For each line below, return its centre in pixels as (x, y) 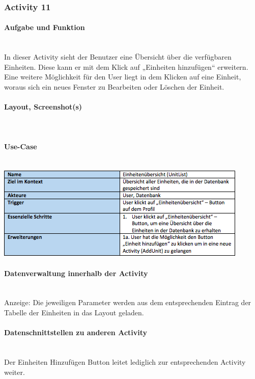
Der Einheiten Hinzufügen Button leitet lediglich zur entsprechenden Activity (125, 361)
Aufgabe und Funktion (45, 27)
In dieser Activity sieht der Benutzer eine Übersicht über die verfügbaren (118, 57)
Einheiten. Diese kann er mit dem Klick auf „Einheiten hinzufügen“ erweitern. (126, 66)
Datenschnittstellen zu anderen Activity (76, 332)
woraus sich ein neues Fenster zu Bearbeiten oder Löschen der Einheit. (114, 87)
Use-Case (21, 146)
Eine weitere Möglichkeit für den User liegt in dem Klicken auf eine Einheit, (123, 77)
